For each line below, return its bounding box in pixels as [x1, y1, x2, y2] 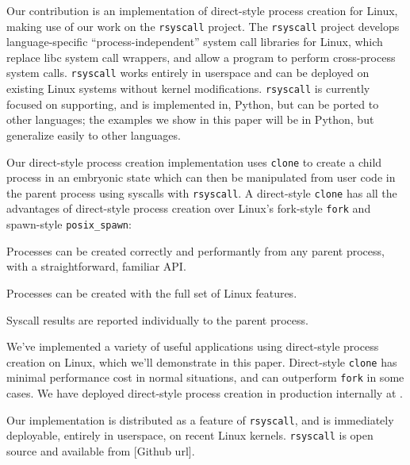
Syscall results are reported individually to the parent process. [6, 311, 308, 328]
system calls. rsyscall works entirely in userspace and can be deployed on [6, 64, 370, 81]
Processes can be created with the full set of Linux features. [6, 284, 297, 301]
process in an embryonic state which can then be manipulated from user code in [6, 169, 396, 186]
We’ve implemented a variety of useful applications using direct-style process [6, 338, 379, 355]
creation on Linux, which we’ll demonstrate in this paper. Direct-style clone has [6, 353, 397, 370]
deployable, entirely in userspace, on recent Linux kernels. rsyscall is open [6, 427, 374, 444]
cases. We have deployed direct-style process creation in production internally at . [6, 385, 403, 402]
